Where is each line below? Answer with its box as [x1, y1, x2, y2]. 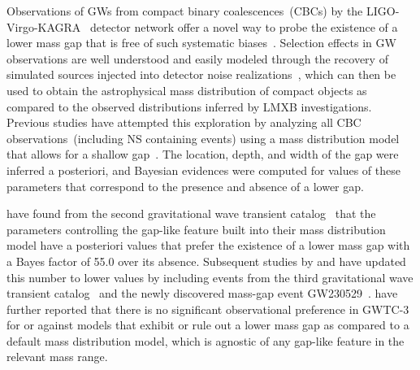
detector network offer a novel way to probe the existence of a [90, 18, 398, 35]
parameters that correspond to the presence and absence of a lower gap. [6, 177, 364, 194]
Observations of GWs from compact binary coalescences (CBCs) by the [6, 2, 363, 19]
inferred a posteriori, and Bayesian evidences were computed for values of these [6, 161, 401, 178]
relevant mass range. [6, 348, 108, 365]
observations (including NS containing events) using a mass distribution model [6, 129, 400, 146]
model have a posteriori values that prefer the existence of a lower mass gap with [6, 237, 410, 254]
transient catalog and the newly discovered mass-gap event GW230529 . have [6, 285, 398, 302]
